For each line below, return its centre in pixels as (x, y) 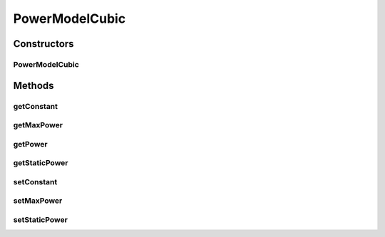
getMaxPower (38, 125)
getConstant (36, 106)
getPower (30, 144)
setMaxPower (38, 201)
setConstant (35, 181)
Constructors (43, 44)
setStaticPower (40, 219)
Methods (34, 85)
